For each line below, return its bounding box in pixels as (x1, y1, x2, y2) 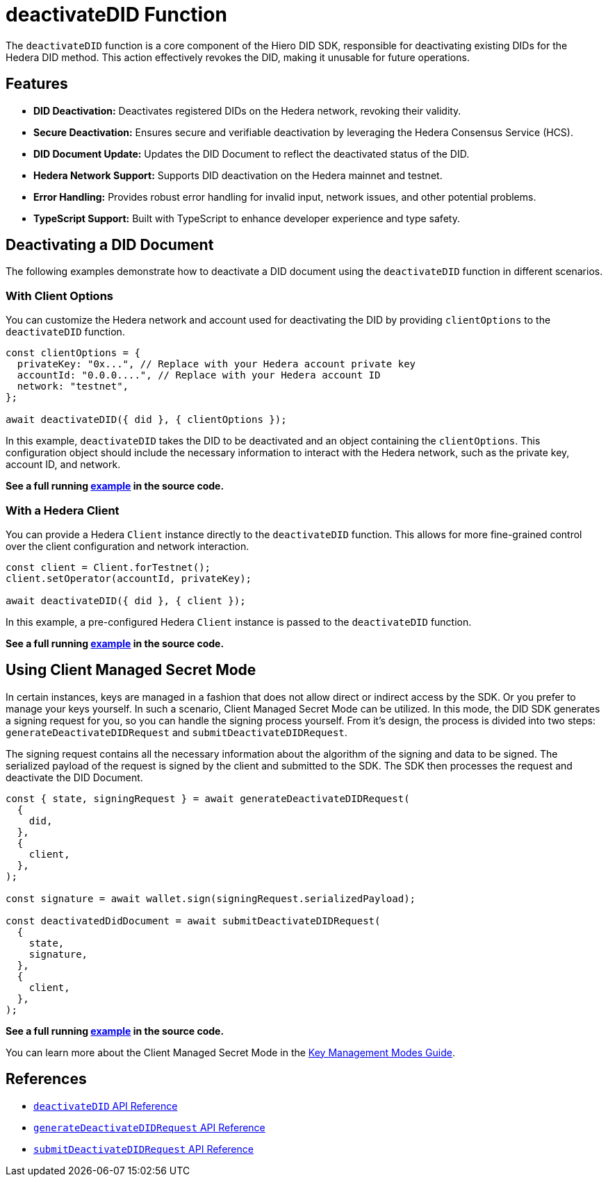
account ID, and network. (6, 458, 121, 471)
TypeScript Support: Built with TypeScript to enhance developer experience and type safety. (33, 212, 460, 224)
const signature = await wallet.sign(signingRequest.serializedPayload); (6, 892, 416, 904)
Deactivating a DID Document (6, 236, 214, 254)
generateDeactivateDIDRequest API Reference (33, 1121, 265, 1133)
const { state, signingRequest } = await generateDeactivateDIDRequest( (6, 792, 410, 804)
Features (6, 75, 68, 93)
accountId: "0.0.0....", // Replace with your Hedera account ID (17, 369, 381, 381)
